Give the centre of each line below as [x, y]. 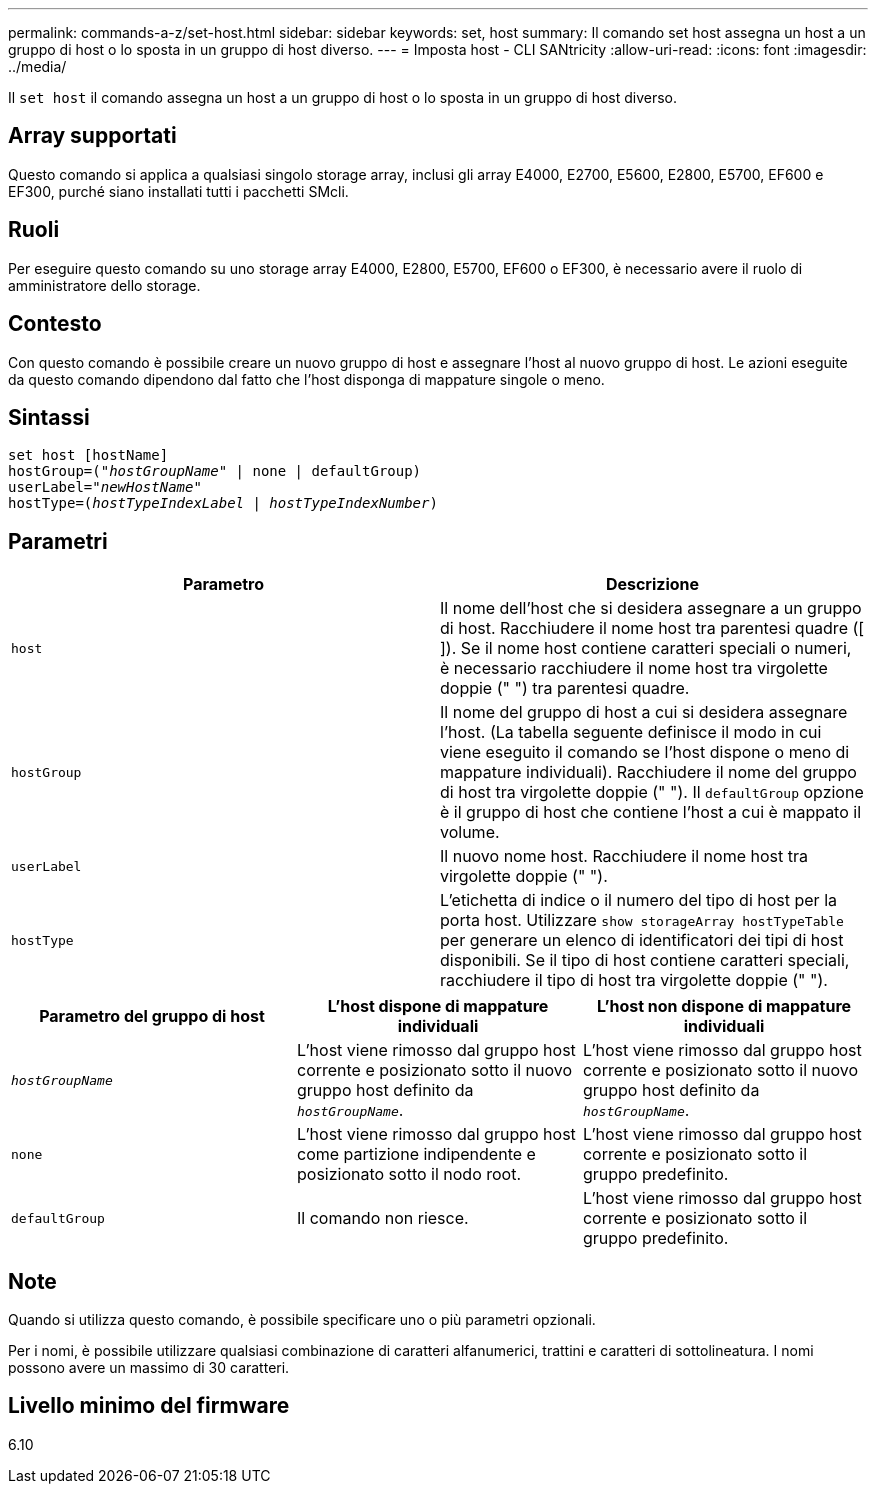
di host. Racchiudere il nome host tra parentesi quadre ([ [652, 628]
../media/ [37, 66]
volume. [470, 832]
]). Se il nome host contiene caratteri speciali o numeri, [646, 648]
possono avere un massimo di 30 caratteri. [149, 1368]
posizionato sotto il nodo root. [409, 1174]
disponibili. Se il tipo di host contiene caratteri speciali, [645, 960]
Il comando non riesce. [382, 1218]
